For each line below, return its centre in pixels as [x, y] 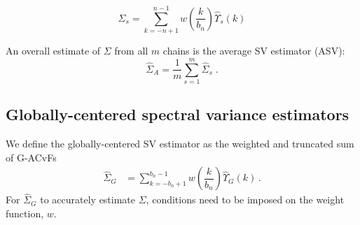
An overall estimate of [53, 51]
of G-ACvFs [31, 157]
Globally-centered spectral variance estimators [178, 114]
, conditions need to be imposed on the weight [245, 199]
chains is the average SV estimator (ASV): [254, 51]
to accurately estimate [88, 199]
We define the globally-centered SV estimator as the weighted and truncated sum [180, 144]
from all [131, 51]
